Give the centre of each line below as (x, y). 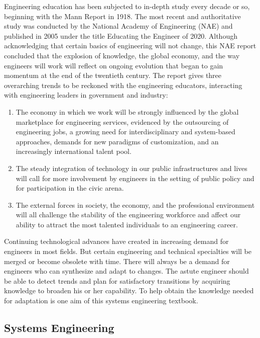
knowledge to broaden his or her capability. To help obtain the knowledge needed (129, 290)
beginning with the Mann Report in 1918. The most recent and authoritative (122, 16)
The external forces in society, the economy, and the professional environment (135, 204)
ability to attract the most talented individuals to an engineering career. (127, 224)
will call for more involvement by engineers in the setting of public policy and (135, 178)
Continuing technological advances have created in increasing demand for (116, 241)
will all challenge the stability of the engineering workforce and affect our (128, 215)
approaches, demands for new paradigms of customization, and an (117, 141)
